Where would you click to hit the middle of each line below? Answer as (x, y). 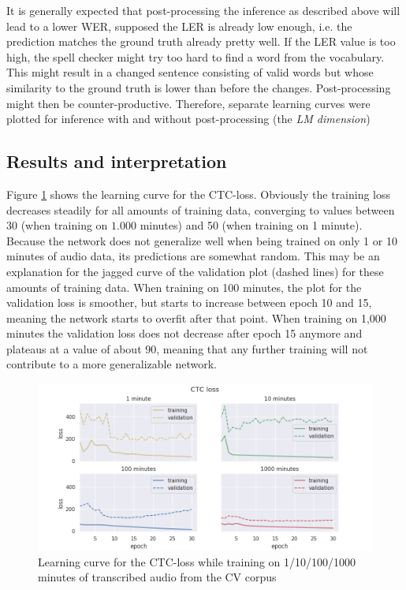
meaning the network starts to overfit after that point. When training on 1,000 (196, 317)
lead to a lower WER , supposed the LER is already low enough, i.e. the (179, 26)
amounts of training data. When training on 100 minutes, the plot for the (184, 287)
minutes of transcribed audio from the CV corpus (157, 577)
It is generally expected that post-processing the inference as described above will (203, 10)
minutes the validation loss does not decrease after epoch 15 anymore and (184, 333)
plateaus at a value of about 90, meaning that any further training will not (187, 348)
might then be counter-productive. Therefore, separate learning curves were (188, 103)
